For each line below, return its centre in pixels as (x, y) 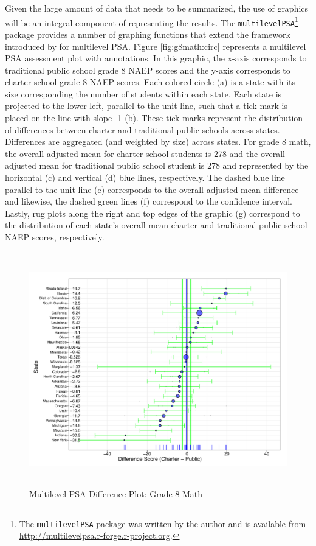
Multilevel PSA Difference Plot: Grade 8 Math (116, 494)
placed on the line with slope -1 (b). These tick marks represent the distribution (154, 118)
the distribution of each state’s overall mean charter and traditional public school (156, 225)
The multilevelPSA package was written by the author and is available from (163, 523)
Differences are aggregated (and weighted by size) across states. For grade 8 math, (158, 142)
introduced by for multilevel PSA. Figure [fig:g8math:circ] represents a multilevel (156, 46)
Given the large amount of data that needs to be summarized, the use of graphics (157, 8)
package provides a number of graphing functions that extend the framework (148, 34)
